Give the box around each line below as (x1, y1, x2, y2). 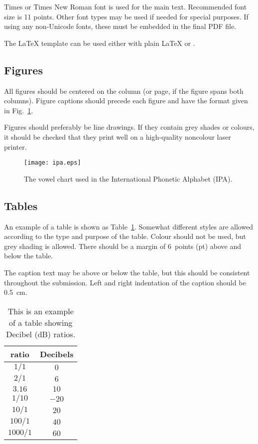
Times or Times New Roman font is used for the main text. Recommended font (4, 1, 247, 11)
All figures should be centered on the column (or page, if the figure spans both (4, 85, 244, 96)
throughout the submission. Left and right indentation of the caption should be (4, 277, 246, 287)
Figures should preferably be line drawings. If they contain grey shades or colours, (4, 122, 255, 132)
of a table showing (9, 316, 73, 328)
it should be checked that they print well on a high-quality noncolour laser (4, 131, 231, 142)
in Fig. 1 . (4, 105, 33, 115)
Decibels (40, 348, 74, 360)
